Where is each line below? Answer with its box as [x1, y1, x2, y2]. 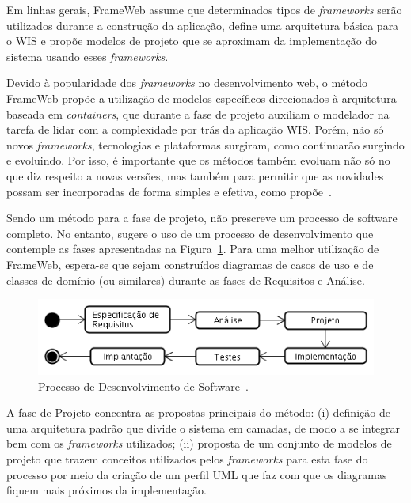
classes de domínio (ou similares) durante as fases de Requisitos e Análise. [6, 271, 365, 288]
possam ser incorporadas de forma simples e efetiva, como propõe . [6, 183, 332, 199]
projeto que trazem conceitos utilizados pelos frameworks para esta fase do [6, 450, 368, 467]
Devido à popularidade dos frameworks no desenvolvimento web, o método [6, 74, 368, 91]
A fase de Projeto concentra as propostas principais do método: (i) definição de [6, 404, 390, 421]
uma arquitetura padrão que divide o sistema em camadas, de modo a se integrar [6, 419, 401, 436]
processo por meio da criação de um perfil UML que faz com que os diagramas [6, 466, 387, 482]
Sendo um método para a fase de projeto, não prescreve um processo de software [6, 210, 398, 226]
